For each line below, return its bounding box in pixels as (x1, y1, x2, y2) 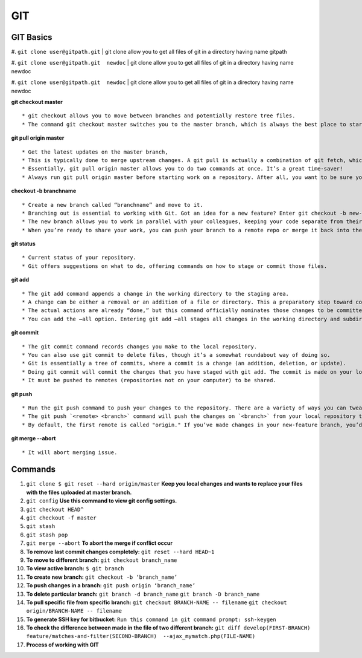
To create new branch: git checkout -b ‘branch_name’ (26, 573, 178, 581)
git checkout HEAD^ (26, 506, 84, 513)
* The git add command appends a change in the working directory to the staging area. (22, 290, 290, 297)
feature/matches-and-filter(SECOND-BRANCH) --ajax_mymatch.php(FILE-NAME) (26, 633, 256, 640)
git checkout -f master (26, 514, 97, 521)
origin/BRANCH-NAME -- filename (26, 608, 122, 614)
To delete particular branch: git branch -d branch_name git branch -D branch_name (26, 590, 260, 598)
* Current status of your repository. (22, 254, 137, 261)
